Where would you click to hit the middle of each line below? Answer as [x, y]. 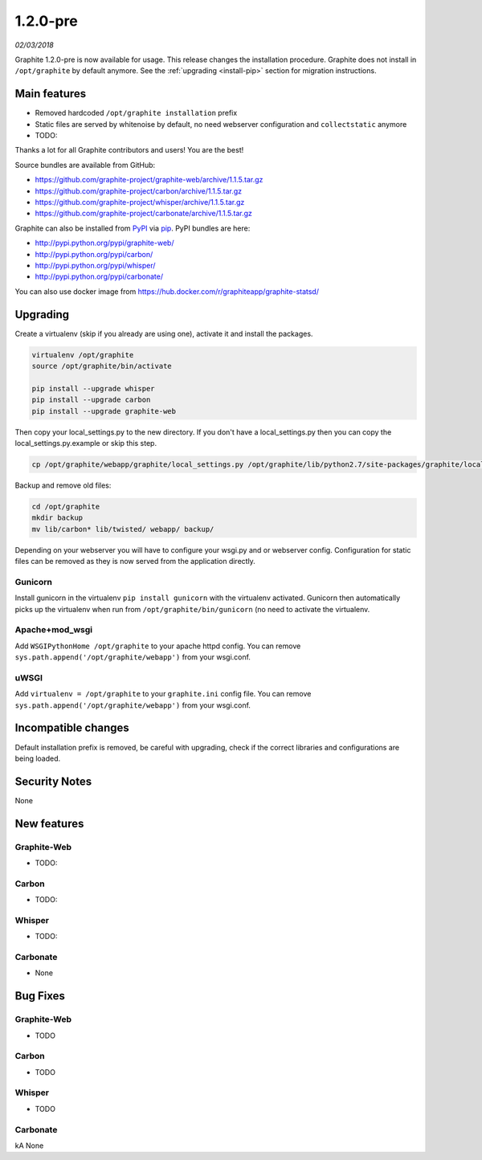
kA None [29, 1146]
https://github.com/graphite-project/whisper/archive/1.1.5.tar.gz [140, 202]
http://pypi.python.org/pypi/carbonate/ [99, 276]
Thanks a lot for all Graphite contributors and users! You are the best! [129, 150]
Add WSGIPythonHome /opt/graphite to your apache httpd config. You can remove [158, 646]
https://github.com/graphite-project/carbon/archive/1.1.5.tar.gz [139, 191]
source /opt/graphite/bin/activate [102, 366]
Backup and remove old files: [63, 485]
